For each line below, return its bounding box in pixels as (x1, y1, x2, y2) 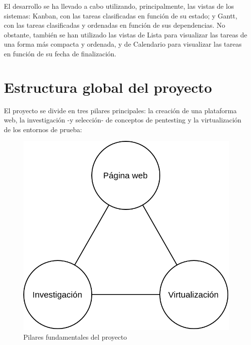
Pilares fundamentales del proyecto (23, 332, 127, 342)
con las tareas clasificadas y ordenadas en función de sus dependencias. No (4, 20, 225, 30)
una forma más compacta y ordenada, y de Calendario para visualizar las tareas (4, 39, 242, 49)
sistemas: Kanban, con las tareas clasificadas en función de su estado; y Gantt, (4, 10, 237, 20)
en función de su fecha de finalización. (4, 48, 117, 58)
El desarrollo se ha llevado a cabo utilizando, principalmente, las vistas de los (4, 1, 234, 11)
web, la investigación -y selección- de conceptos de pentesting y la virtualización (4, 115, 242, 125)
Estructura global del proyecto (4, 77, 212, 97)
